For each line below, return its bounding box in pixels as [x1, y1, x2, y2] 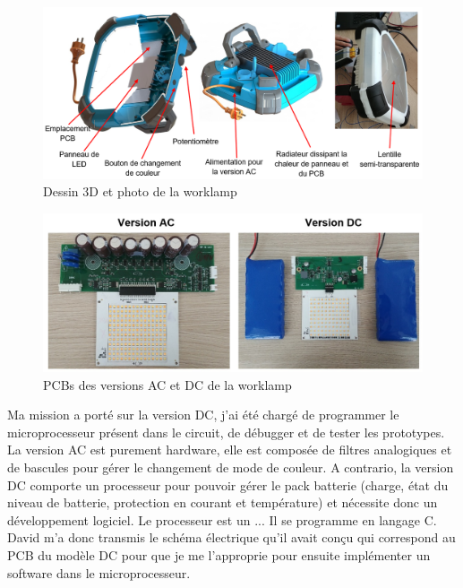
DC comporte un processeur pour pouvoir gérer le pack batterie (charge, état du [7, 475, 449, 494]
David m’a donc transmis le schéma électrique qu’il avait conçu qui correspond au [7, 528, 456, 547]
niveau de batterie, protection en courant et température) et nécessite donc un [7, 493, 438, 512]
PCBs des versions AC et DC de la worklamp [43, 375, 292, 393]
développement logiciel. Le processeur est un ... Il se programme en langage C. [7, 510, 437, 529]
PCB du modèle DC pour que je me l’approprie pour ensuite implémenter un [7, 546, 431, 565]
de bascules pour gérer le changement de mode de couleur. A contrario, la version [7, 458, 454, 477]
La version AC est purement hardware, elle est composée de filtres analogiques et [7, 440, 452, 459]
